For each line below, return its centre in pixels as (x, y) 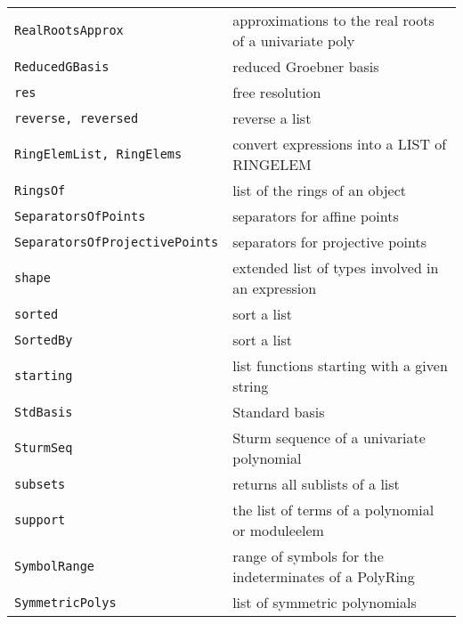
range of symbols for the (308, 556)
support (40, 520)
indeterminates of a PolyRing (324, 576)
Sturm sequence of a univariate (329, 438)
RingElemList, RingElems (98, 154)
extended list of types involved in (336, 267)
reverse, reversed (77, 118)
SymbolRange (55, 566)
